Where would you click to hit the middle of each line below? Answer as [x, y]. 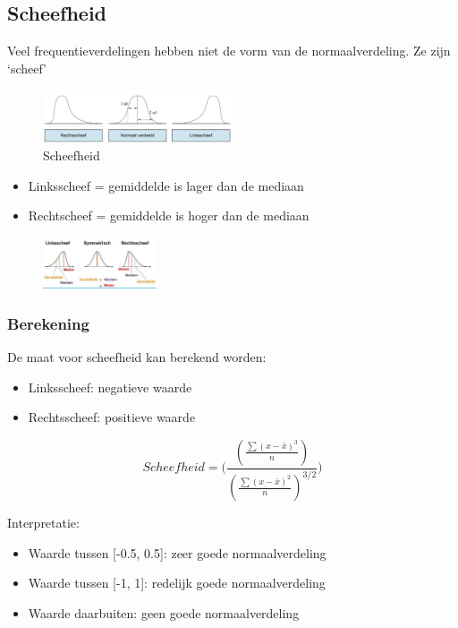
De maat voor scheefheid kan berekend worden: [137, 357]
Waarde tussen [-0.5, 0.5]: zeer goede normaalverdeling [177, 552]
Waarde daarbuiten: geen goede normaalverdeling [164, 612]
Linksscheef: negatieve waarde [110, 387]
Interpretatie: [43, 523]
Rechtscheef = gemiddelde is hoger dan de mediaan [169, 215]
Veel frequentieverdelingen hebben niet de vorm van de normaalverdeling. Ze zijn [229, 51]
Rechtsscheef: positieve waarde [112, 417]
